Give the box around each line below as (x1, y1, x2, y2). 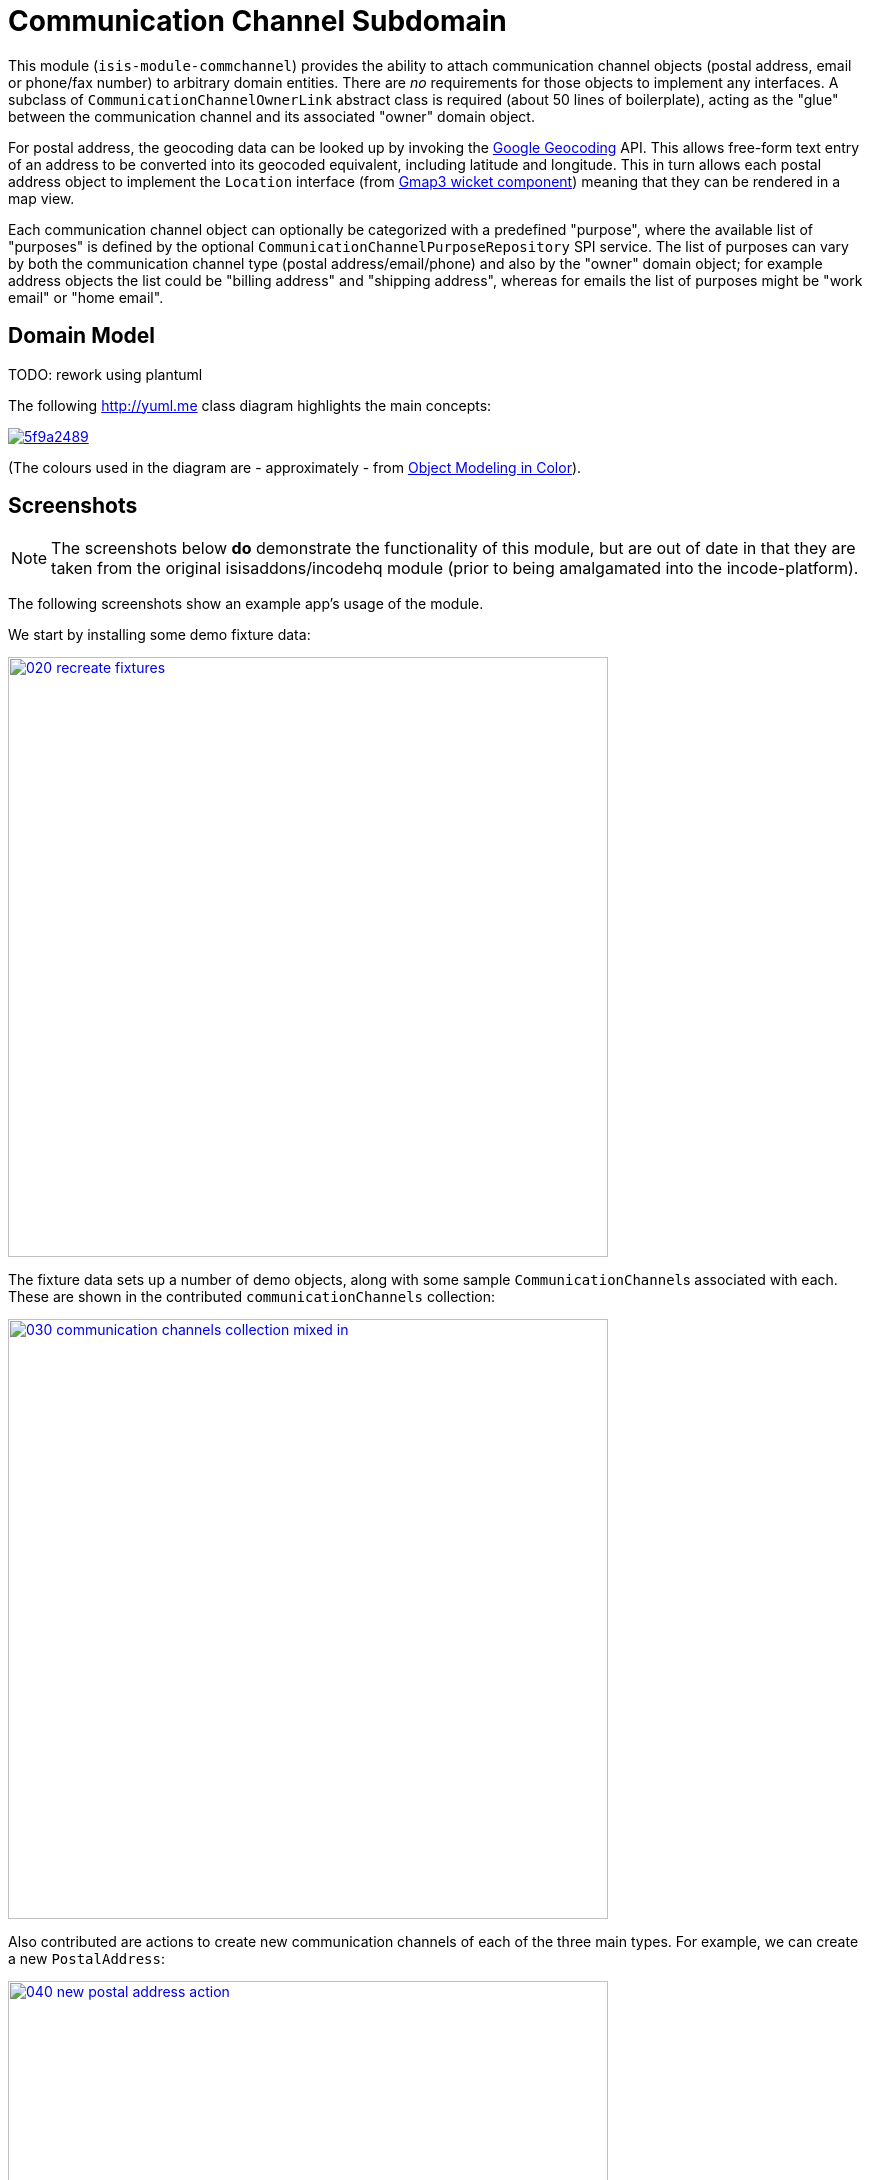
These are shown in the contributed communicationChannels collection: (8, 1288, 495, 1306)
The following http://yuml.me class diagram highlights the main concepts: (8, 396, 492, 414)
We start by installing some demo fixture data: (8, 626, 311, 644)
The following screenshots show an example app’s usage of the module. (8, 595, 484, 613)
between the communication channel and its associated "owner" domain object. (8, 107, 535, 125)
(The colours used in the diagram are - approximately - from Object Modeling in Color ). (8, 458, 582, 476)
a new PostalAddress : (8, 1950, 165, 1968)
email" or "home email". (8, 288, 164, 306)
